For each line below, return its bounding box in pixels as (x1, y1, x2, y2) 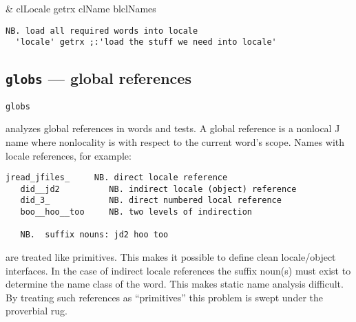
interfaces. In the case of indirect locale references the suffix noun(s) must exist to (6, 263, 351, 277)
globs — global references (6, 67, 191, 89)
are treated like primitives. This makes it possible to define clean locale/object (6, 250, 336, 264)
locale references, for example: (6, 148, 132, 162)
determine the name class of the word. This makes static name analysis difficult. (6, 277, 344, 291)
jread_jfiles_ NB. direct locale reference (6, 173, 228, 183)
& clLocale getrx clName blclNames (6, 1, 156, 15)
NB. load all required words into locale (6, 25, 198, 36)
